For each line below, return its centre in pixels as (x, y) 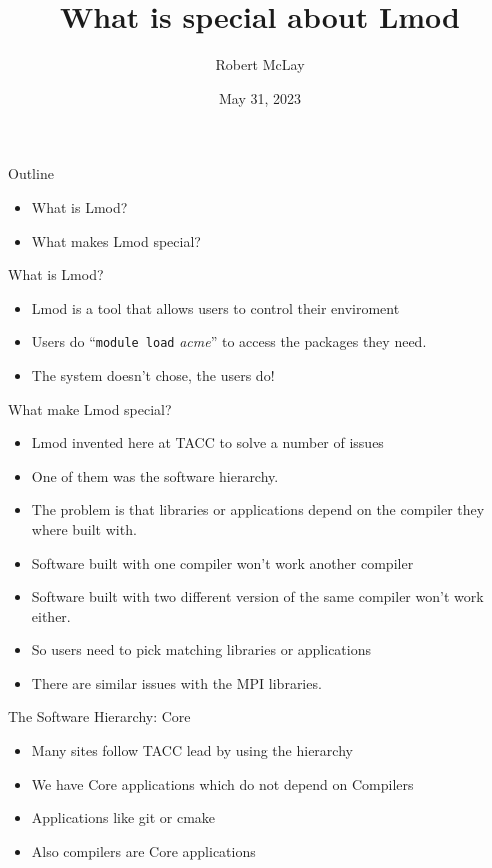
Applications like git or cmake (123, 817)
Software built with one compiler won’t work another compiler (222, 562)
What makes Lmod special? (116, 240)
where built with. (84, 528)
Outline (31, 173)
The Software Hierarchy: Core (99, 716)
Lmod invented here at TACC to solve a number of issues (207, 442)
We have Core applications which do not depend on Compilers (222, 783)
